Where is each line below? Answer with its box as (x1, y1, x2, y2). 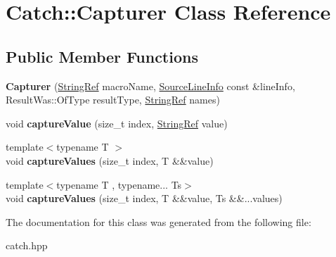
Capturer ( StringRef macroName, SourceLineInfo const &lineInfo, (6, 78, 295, 93)
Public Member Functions (6, 45, 198, 67)
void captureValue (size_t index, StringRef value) (6, 115, 228, 130)
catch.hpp (6, 238, 48, 253)
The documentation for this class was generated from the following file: (6, 214, 311, 229)
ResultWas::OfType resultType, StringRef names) (6, 92, 220, 107)
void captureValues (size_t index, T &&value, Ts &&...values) (6, 191, 283, 206)
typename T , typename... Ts (56, 177, 182, 192)
